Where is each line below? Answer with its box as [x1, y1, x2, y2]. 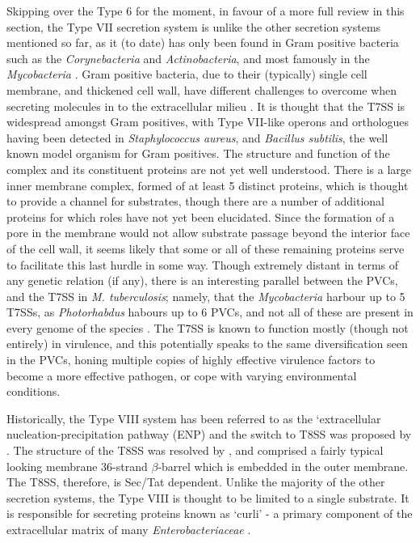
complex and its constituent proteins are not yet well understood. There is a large [6, 160, 412, 177]
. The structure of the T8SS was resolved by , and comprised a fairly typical [6, 442, 384, 459]
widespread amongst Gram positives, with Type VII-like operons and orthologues [6, 113, 409, 130]
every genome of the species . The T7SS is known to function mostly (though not [6, 319, 409, 336]
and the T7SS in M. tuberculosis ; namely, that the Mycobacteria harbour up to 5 [6, 287, 405, 304]
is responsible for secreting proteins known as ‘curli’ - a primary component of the [6, 505, 413, 522]
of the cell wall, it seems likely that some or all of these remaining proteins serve [6, 240, 405, 257]
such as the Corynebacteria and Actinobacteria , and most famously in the [6, 49, 370, 66]
